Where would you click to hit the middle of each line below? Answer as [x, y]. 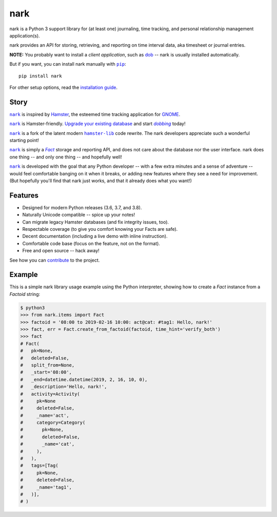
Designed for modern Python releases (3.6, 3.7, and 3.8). [82, 207]
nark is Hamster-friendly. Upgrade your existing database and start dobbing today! [97, 124]
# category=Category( [53, 423]
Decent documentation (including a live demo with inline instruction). [95, 236]
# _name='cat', [47, 444]
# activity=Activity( [50, 394]
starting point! [24, 140]
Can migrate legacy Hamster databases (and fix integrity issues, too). [96, 222]
